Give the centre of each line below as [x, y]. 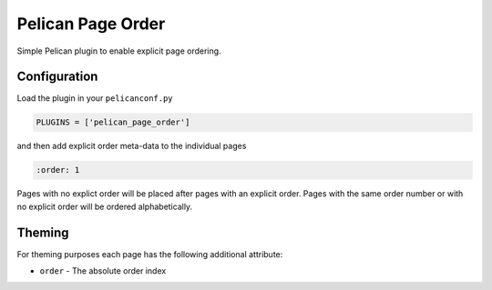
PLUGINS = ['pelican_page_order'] [113, 122]
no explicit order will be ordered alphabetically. [105, 206]
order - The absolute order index [103, 271]
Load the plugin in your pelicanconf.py [95, 98]
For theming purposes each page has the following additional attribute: [150, 254]
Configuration [57, 77]
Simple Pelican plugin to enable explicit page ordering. [119, 51]
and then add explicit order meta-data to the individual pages [132, 146]
